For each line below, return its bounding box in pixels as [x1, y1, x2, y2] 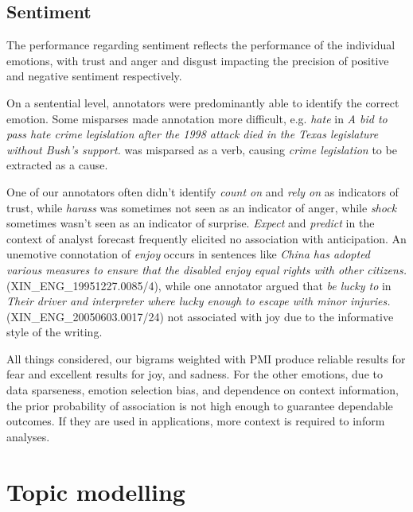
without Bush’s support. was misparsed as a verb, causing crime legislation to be [6, 141, 397, 157]
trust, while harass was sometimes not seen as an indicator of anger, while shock [6, 199, 397, 215]
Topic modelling [6, 475, 185, 507]
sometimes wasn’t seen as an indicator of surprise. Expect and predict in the [6, 215, 375, 231]
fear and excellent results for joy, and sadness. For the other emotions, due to [6, 366, 383, 382]
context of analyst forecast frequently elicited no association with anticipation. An [6, 230, 407, 246]
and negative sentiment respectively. [6, 68, 182, 84]
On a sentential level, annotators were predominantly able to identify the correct [6, 94, 399, 111]
